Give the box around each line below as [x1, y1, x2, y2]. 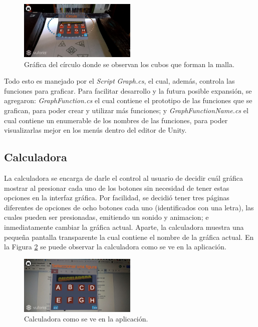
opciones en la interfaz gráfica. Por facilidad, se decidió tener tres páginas [4, 192, 229, 203]
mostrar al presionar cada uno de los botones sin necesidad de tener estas [4, 182, 229, 193]
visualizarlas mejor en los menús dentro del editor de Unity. [4, 125, 187, 135]
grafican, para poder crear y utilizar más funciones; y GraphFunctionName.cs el [4, 105, 248, 115]
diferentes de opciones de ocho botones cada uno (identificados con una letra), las [4, 202, 254, 212]
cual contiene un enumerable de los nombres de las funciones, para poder [4, 115, 228, 125]
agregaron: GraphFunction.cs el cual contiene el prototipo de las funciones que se [4, 95, 252, 106]
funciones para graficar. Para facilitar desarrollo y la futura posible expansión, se [4, 85, 252, 96]
